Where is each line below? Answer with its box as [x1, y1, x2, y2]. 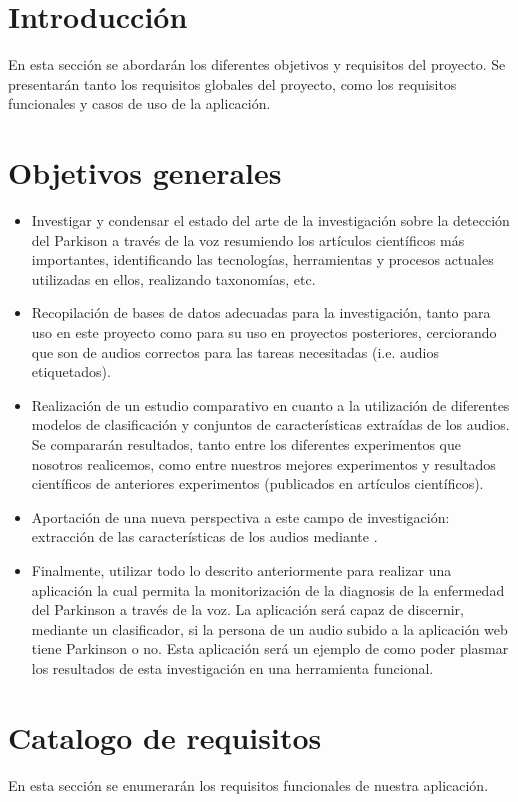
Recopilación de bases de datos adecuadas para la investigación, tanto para [31, 302, 491, 323]
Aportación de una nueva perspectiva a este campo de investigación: [31, 506, 450, 527]
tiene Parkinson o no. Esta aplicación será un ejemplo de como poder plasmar [31, 638, 509, 659]
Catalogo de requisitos [8, 716, 322, 757]
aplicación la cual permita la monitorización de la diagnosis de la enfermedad [31, 579, 505, 600]
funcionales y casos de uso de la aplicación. [8, 93, 271, 114]
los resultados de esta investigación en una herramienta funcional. [31, 657, 434, 678]
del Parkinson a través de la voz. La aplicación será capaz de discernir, [31, 599, 464, 620]
